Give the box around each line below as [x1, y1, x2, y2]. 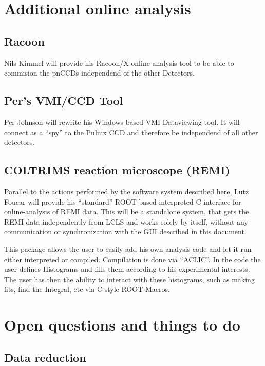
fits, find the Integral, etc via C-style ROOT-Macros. [4, 284, 170, 295]
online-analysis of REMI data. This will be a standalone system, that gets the [4, 206, 249, 217]
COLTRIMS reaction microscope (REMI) [4, 162, 230, 178]
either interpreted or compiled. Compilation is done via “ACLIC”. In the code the [4, 253, 261, 264]
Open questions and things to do [4, 314, 240, 335]
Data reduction [4, 349, 86, 365]
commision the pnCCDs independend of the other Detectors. [4, 67, 195, 78]
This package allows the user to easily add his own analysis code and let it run [4, 243, 252, 254]
